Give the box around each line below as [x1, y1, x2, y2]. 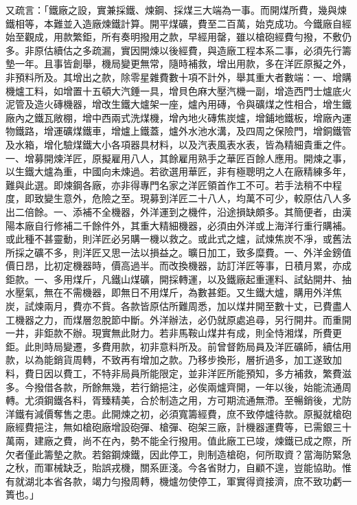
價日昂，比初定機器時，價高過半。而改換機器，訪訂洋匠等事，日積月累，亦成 [5, 258, 352, 273]
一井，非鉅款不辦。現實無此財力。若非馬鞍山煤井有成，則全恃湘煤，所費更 [5, 326, 342, 340]
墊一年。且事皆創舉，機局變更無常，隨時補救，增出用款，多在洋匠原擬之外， [5, 56, 352, 71]
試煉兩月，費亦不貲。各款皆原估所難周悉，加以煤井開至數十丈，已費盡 [24, 299, 342, 313]
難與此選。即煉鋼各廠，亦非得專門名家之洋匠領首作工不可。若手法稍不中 [5, 177, 332, 192]
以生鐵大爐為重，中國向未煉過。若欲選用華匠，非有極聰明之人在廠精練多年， [5, 164, 352, 179]
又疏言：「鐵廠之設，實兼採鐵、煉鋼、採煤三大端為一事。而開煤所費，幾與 [5, 3, 337, 16]
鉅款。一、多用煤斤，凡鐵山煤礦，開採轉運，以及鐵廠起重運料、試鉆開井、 [5, 271, 342, 286]
